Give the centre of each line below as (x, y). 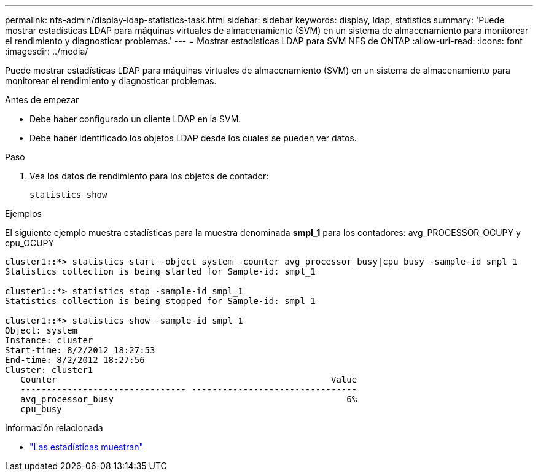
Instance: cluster (49, 340)
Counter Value (189, 380)
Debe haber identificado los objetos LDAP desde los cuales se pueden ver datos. (193, 138)
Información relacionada (54, 428)
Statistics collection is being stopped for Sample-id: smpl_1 (160, 301)
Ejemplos (23, 213)
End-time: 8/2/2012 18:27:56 (75, 360)
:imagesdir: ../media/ (47, 51)
